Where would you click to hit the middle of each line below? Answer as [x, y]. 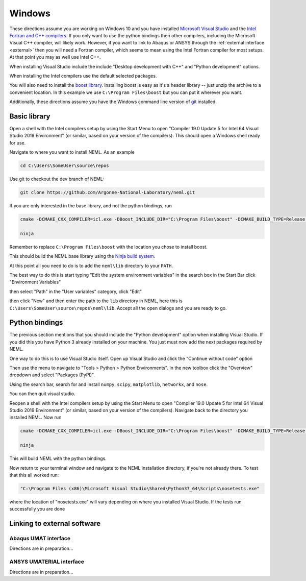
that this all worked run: [34, 475]
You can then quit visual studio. [42, 394]
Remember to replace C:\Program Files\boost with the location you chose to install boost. [108, 247]
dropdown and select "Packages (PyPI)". [52, 375]
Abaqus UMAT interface [40, 539]
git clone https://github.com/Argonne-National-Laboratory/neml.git [108, 192]
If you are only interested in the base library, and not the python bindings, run [91, 206]
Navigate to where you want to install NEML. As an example [72, 152]
